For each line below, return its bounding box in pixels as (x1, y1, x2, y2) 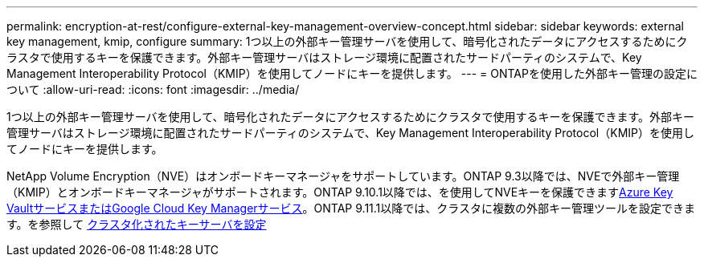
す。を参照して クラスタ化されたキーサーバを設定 (6, 217, 267, 231)
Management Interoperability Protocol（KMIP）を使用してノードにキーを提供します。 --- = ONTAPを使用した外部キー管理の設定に (6, 67, 698, 80)
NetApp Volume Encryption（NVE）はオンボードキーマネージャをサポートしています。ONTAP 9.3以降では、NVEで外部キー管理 (6, 169, 680, 183)
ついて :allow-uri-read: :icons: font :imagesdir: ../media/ (6, 83, 300, 96)
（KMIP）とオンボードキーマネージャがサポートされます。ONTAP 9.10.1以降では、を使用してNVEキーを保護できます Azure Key (6, 185, 673, 199)
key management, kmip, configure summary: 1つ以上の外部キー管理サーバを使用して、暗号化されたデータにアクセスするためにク (6, 34, 688, 48)
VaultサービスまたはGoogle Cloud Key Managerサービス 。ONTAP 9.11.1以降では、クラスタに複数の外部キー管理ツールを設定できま (6, 201, 696, 215)
